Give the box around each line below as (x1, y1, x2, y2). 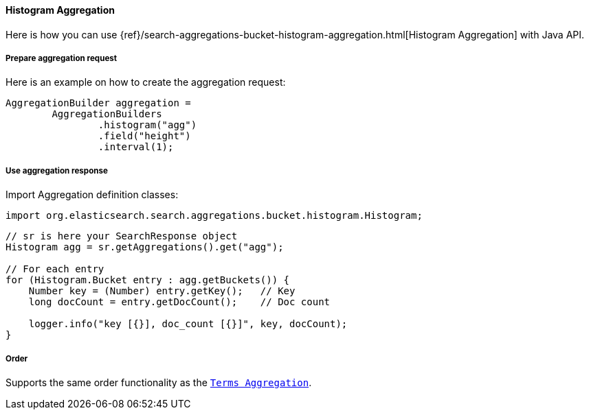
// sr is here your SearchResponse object (5, 230, 238, 242)
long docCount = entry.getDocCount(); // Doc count (28, 296, 331, 308)
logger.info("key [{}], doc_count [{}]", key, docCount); (28, 318, 348, 330)
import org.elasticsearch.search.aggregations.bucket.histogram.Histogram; (5, 210, 423, 222)
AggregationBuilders (52, 108, 162, 120)
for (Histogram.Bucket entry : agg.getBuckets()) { (5, 274, 290, 286)
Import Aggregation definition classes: (5, 189, 179, 201)
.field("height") (98, 130, 191, 142)
